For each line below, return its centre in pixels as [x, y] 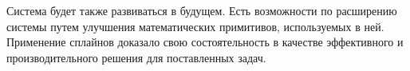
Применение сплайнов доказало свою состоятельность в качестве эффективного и [205, 42]
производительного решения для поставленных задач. [136, 57]
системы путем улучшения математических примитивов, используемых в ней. [195, 26]
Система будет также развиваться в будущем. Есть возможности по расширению [202, 10]
